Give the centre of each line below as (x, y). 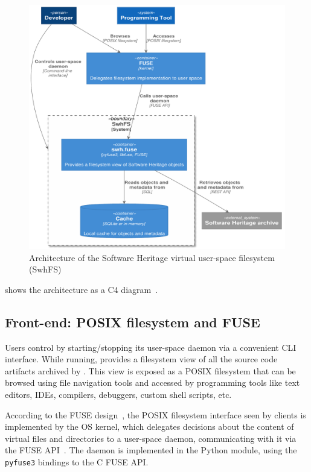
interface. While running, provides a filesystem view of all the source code (141, 359)
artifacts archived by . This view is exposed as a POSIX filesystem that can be (150, 370)
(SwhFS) (45, 269)
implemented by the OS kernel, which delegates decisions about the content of (149, 426)
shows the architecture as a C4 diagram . (82, 289)
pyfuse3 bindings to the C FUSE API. (77, 461)
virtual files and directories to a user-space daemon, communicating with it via (151, 438)
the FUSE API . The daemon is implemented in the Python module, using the (151, 450)
